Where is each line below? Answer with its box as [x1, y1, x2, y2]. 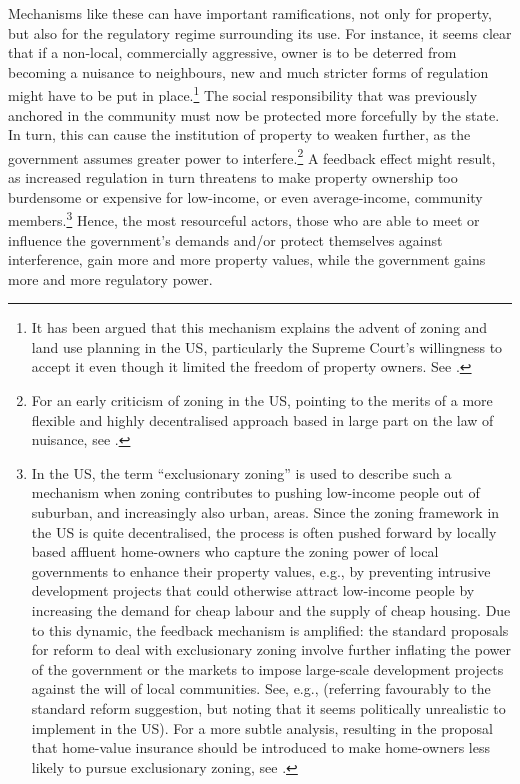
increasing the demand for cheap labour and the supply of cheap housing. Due [31, 600, 511, 620]
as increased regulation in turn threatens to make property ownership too [8, 167, 458, 188]
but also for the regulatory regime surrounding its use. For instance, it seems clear [8, 22, 512, 43]
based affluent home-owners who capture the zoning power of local [31, 541, 439, 562]
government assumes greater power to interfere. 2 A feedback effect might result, [8, 144, 496, 168]
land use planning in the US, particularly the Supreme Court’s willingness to [31, 336, 503, 357]
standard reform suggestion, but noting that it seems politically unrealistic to [31, 697, 506, 718]
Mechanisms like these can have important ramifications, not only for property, [8, 3, 492, 23]
